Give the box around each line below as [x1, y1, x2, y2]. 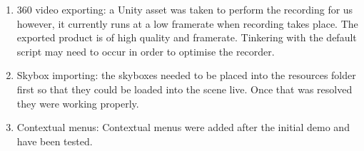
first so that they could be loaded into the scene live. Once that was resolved [16, 81, 353, 96]
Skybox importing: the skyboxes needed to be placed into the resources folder [16, 68, 356, 83]
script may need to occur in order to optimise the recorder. [16, 43, 275, 58]
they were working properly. [16, 95, 139, 110]
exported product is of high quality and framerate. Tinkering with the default [16, 30, 357, 45]
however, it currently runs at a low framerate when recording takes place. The [16, 16, 358, 31]
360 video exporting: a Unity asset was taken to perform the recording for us [16, 2, 353, 16]
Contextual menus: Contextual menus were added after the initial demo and [16, 120, 350, 135]
